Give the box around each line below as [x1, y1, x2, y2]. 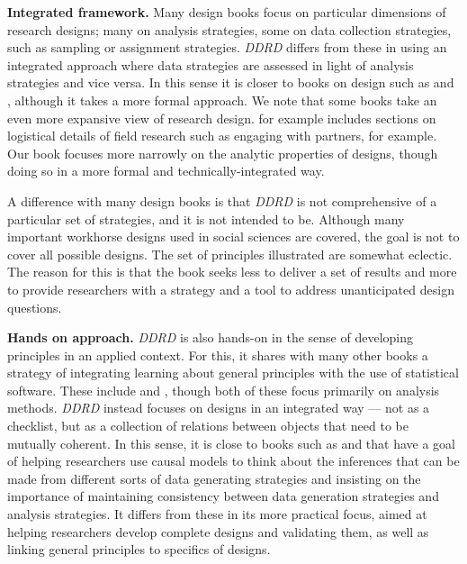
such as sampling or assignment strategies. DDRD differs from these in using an [7, 38, 447, 57]
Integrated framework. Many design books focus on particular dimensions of [7, 3, 446, 21]
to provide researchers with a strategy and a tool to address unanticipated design [7, 279, 454, 298]
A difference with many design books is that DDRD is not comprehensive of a [7, 191, 437, 210]
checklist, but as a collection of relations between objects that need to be [7, 416, 409, 435]
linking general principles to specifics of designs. [7, 540, 271, 559]
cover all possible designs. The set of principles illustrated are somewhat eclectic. [7, 244, 453, 263]
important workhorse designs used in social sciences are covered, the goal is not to [7, 227, 460, 246]
